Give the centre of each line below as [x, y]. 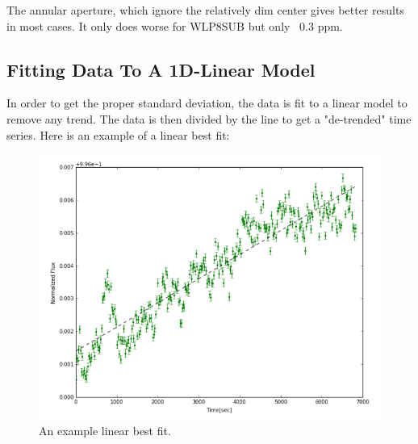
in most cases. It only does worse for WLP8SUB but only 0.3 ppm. [175, 25]
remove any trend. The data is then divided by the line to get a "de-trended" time [209, 118]
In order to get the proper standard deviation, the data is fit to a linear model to [207, 103]
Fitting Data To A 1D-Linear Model [161, 69]
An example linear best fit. [105, 431]
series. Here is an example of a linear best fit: [118, 134]
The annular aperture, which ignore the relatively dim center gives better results [205, 10]
